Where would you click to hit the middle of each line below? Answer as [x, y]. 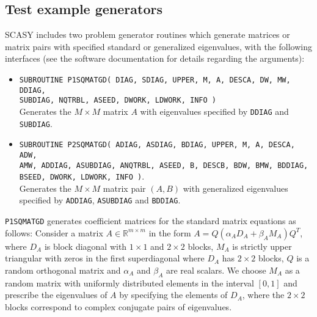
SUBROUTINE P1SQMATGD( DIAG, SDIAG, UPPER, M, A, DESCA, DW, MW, [155, 80]
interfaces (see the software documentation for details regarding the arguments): [155, 58]
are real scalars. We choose [216, 270]
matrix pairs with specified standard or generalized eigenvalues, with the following [158, 46]
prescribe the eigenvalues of [56, 295]
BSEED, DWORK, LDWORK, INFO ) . [82, 176]
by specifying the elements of [173, 295]
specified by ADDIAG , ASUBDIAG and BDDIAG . [100, 200]
